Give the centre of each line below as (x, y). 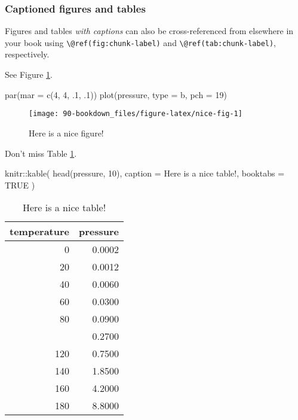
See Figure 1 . (29, 74)
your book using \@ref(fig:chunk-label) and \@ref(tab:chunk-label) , (141, 42)
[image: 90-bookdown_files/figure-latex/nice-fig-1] (136, 114)
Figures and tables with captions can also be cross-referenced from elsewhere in (149, 31)
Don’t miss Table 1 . (41, 153)
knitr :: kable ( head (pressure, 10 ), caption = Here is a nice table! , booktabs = (145, 173)
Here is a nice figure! (66, 133)
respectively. (27, 54)
